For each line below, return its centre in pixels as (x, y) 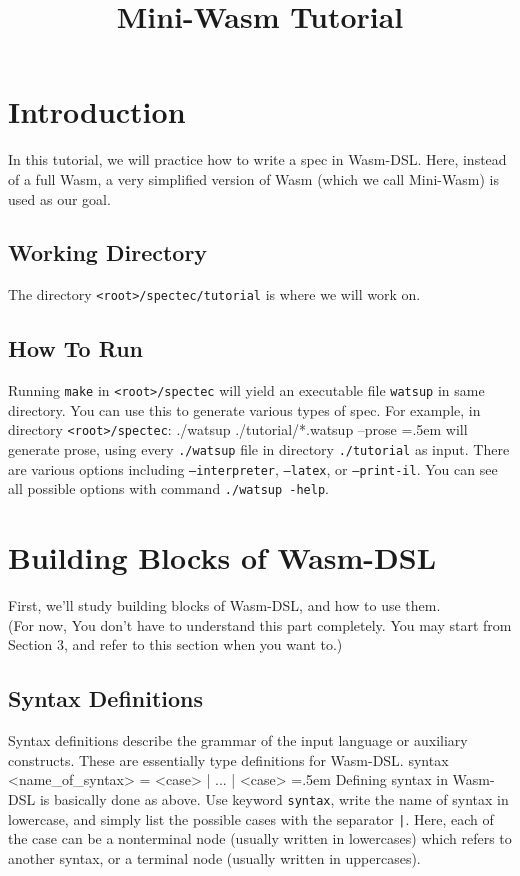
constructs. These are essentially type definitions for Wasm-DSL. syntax (228, 759)
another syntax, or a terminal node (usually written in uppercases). (214, 857)
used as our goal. (59, 198)
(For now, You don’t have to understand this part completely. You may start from (260, 624)
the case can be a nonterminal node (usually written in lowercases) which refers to (260, 838)
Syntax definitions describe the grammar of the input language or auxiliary (238, 740)
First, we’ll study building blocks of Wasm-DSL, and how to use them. (224, 605)
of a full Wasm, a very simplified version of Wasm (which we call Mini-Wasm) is (253, 178)
